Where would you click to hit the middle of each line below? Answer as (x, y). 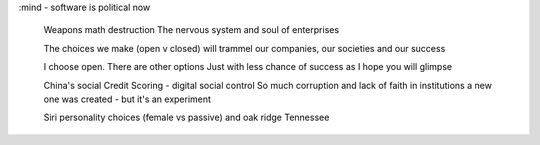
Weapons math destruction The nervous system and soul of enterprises (191, 30)
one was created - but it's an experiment (127, 99)
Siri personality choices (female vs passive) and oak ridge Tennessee (186, 117)
